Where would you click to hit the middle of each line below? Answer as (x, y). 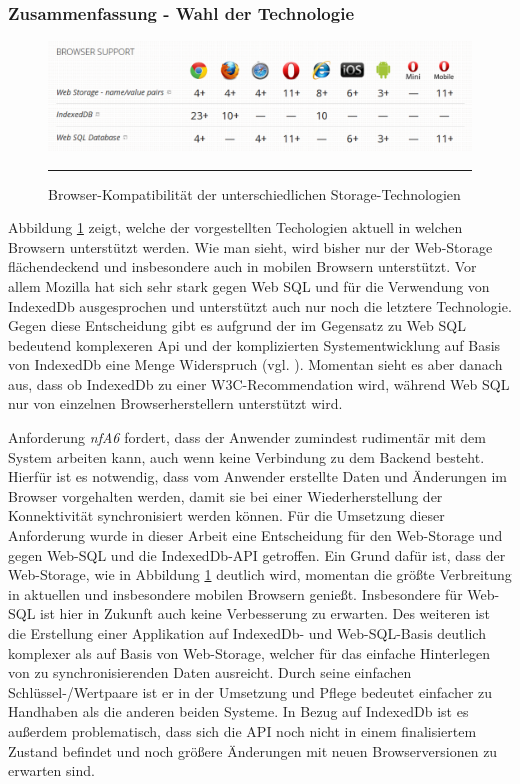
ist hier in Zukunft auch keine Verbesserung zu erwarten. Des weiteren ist (265, 613)
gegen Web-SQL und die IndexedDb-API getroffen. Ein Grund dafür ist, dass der (257, 554)
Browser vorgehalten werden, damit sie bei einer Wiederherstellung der (225, 495)
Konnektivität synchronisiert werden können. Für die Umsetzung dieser (226, 515)
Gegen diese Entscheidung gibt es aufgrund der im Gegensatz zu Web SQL (237, 325)
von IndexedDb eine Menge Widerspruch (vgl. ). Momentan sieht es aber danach (255, 364)
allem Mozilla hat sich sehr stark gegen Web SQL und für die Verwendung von (249, 285)
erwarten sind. (51, 770)
